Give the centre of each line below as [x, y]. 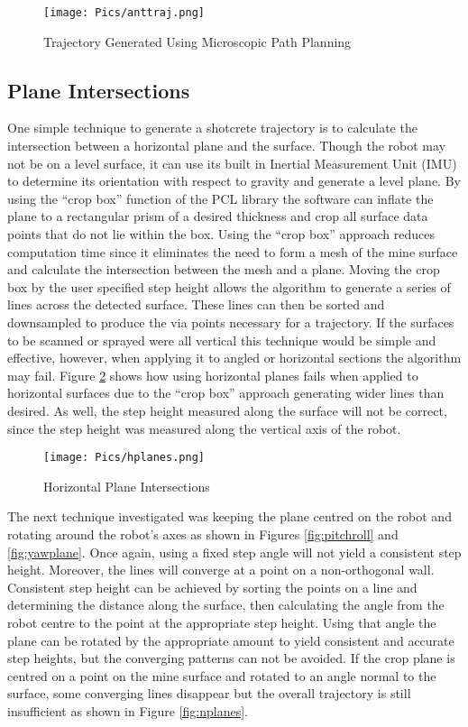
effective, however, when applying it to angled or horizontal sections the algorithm [234, 358]
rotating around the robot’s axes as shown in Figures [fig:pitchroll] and [203, 534]
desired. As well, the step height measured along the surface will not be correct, [227, 410]
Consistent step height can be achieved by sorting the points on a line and [212, 587]
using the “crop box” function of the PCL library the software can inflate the [220, 198]
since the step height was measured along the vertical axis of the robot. [204, 428]
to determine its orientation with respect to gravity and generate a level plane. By [234, 181]
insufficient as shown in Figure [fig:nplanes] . [128, 710]
